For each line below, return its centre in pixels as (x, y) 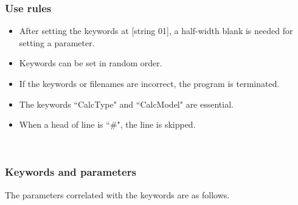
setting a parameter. (57, 42)
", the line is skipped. (156, 124)
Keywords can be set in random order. (91, 63)
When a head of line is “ (64, 124)
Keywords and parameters (71, 172)
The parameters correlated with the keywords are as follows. (117, 194)
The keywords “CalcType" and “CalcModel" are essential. (126, 104)
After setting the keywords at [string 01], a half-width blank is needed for (156, 31)
